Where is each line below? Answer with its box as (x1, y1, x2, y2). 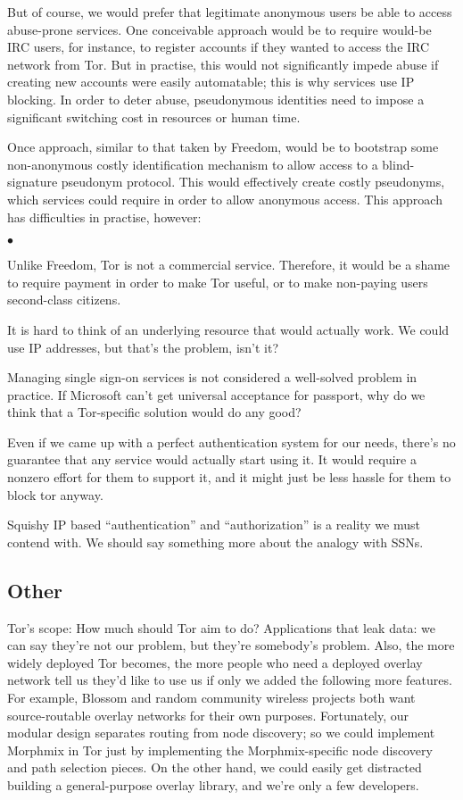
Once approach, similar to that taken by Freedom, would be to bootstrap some (7, 137, 439, 156)
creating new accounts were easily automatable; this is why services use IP (7, 72, 415, 91)
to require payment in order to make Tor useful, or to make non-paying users (7, 272, 428, 291)
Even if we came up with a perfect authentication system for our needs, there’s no (7, 432, 456, 451)
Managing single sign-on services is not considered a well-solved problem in (7, 368, 418, 387)
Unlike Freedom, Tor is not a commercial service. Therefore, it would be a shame (7, 255, 451, 274)
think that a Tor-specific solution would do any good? (7, 403, 302, 421)
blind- (382, 154, 415, 173)
